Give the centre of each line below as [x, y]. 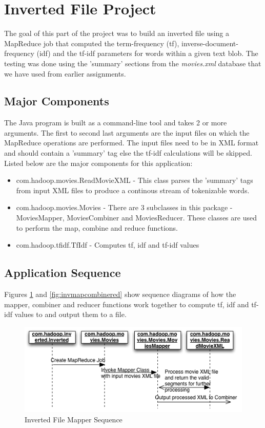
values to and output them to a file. [70, 314]
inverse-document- [210, 43]
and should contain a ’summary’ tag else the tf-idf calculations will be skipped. [128, 153]
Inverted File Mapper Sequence [74, 419]
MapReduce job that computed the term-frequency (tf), [92, 43]
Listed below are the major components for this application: [98, 163]
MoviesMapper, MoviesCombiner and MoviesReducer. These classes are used [136, 218]
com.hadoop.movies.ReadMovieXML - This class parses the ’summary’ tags [135, 180]
